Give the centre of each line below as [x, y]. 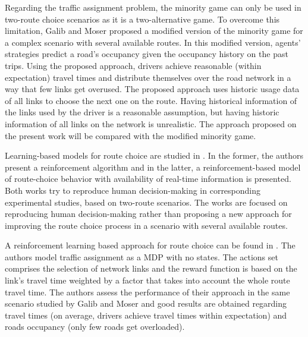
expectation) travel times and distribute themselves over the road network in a [148, 77]
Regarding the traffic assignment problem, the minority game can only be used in [153, 7]
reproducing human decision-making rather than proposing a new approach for [148, 214]
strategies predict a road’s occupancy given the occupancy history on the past [147, 54]
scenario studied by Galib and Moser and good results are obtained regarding [146, 303]
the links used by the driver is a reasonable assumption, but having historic [142, 112]
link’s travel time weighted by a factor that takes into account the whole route [147, 280]
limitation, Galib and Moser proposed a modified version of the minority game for [154, 31]
